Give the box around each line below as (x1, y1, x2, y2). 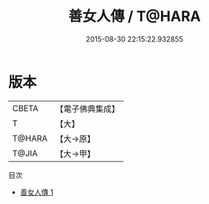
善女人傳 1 (19, 187, 54, 197)
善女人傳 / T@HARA (67, 7, 202, 26)
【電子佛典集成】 (55, 103, 120, 114)
